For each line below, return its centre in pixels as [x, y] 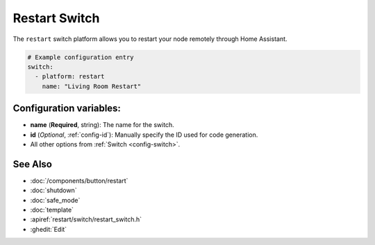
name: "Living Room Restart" [92, 86]
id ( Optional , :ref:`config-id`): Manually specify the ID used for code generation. [144, 135]
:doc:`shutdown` [53, 190]
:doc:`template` [52, 210]
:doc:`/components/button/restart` [79, 180]
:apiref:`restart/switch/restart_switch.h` [86, 219]
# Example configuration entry [81, 57]
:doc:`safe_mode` [55, 200]
